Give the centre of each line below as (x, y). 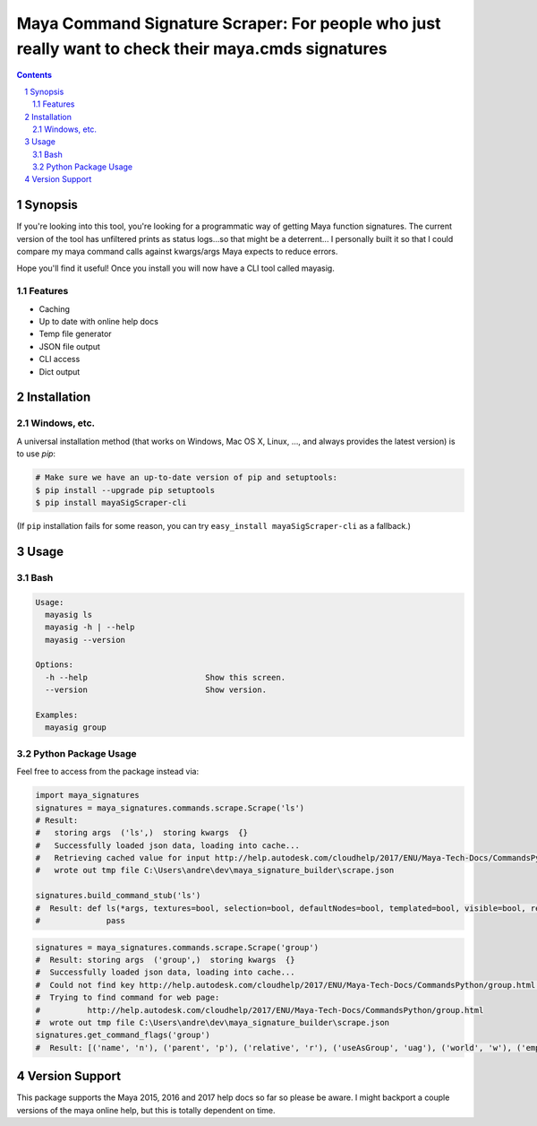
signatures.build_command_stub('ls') (118, 896)
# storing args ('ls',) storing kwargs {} (141, 833)
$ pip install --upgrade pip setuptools (125, 490)
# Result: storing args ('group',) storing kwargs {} (165, 960)
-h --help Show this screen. (166, 677)
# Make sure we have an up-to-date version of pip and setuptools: (187, 478)
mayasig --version (85, 640)
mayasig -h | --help (90, 627)
